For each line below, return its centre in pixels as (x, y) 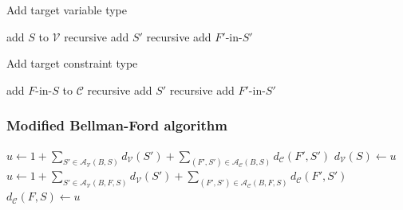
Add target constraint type (72, 63)
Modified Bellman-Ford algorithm (117, 125)
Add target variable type (67, 10)
